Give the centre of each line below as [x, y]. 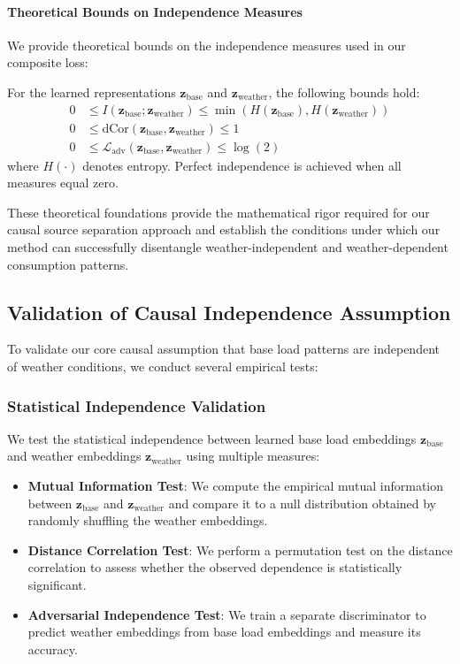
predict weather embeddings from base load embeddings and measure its [224, 632]
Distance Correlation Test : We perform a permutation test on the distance [240, 550]
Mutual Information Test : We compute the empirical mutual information [236, 486]
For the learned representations [92, 92]
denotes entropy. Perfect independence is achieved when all [242, 165]
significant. [57, 584]
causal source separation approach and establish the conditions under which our [224, 229]
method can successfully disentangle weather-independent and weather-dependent [228, 247]
